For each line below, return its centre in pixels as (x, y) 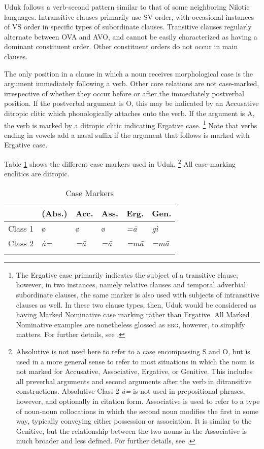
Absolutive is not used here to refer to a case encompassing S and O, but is (133, 351)
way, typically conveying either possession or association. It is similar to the (134, 421)
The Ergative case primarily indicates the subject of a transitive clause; (127, 274)
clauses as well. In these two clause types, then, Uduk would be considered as (136, 304)
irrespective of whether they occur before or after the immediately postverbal (124, 93)
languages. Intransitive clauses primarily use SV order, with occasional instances (129, 16)
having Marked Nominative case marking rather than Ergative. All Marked (133, 314)
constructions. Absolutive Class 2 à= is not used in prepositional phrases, (130, 391)
